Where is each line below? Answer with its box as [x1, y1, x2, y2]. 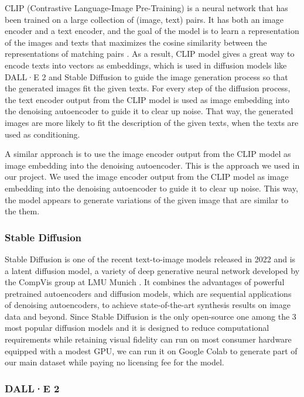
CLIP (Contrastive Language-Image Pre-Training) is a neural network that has [5, 2, 288, 13]
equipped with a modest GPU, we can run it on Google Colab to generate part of [5, 344, 298, 357]
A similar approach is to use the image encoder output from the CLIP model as [5, 148, 291, 160]
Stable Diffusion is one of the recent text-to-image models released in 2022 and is [5, 252, 296, 265]
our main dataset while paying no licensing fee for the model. [5, 356, 224, 368]
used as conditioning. [5, 128, 80, 140]
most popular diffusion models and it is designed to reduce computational [5, 321, 269, 334]
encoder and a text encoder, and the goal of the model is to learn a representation [5, 25, 299, 37]
